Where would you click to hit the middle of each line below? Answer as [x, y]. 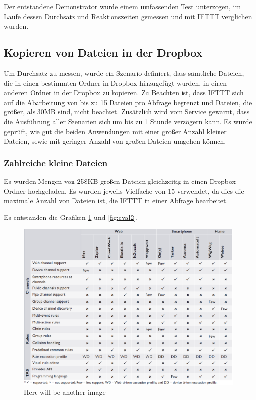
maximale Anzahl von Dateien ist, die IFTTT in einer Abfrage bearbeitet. [116, 200]
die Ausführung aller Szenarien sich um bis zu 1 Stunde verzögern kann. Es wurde [128, 121]
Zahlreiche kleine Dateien [56, 163]
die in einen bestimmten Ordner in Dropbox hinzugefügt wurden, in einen [115, 83]
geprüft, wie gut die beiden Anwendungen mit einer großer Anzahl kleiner [115, 131]
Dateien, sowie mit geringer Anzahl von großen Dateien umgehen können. [115, 141]
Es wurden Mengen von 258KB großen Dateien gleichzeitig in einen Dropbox [120, 181]
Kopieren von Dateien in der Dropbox [103, 53]
